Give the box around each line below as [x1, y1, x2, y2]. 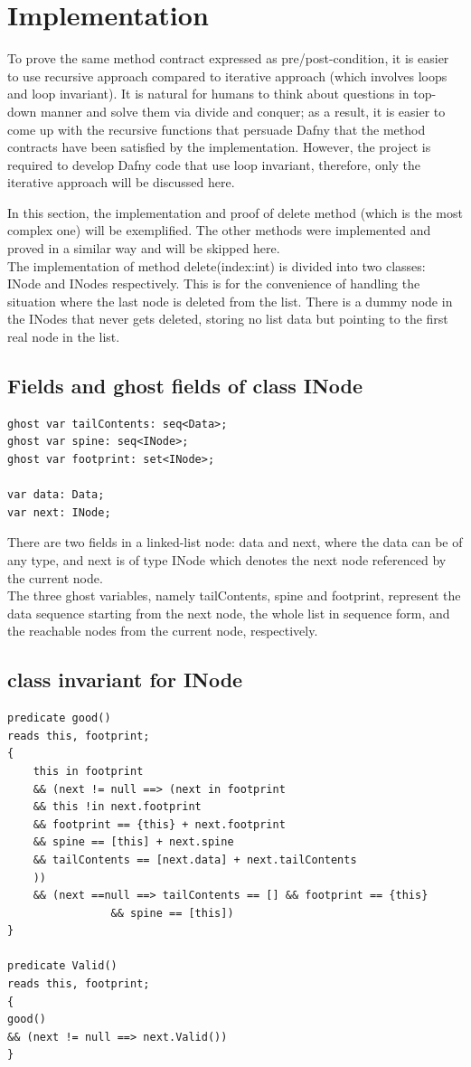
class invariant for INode [7, 666, 243, 694]
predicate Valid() [7, 959, 118, 973]
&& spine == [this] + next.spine [33, 836, 234, 849]
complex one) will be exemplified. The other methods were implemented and [7, 221, 431, 240]
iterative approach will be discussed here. [7, 173, 235, 192]
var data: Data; [7, 488, 105, 502]
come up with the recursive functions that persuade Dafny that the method [7, 119, 426, 138]
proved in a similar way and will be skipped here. [7, 239, 280, 258]
